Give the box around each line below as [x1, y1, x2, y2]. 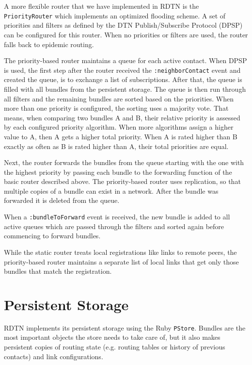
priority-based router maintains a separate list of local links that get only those [4, 256, 239, 266]
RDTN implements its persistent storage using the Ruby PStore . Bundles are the [4, 322, 246, 332]
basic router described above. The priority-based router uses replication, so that [4, 176, 241, 186]
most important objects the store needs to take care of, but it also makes [4, 332, 220, 342]
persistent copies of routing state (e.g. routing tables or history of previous [4, 342, 225, 352]
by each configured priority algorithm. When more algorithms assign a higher [4, 122, 234, 132]
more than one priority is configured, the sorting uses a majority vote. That [4, 103, 229, 113]
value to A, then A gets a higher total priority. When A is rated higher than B [4, 131, 237, 141]
